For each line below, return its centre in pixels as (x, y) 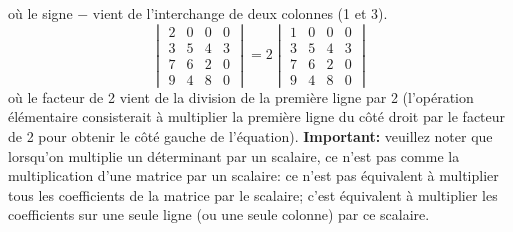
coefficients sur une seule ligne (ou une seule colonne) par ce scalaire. (219, 214)
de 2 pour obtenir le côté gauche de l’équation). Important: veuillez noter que (250, 136)
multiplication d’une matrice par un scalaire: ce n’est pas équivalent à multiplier (253, 175)
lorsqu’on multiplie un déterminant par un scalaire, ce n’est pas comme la (234, 155)
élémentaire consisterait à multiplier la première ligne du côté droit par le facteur (257, 116)
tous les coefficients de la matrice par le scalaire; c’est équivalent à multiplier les (253, 194)
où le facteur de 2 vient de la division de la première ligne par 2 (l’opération (241, 96)
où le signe (40, 13)
